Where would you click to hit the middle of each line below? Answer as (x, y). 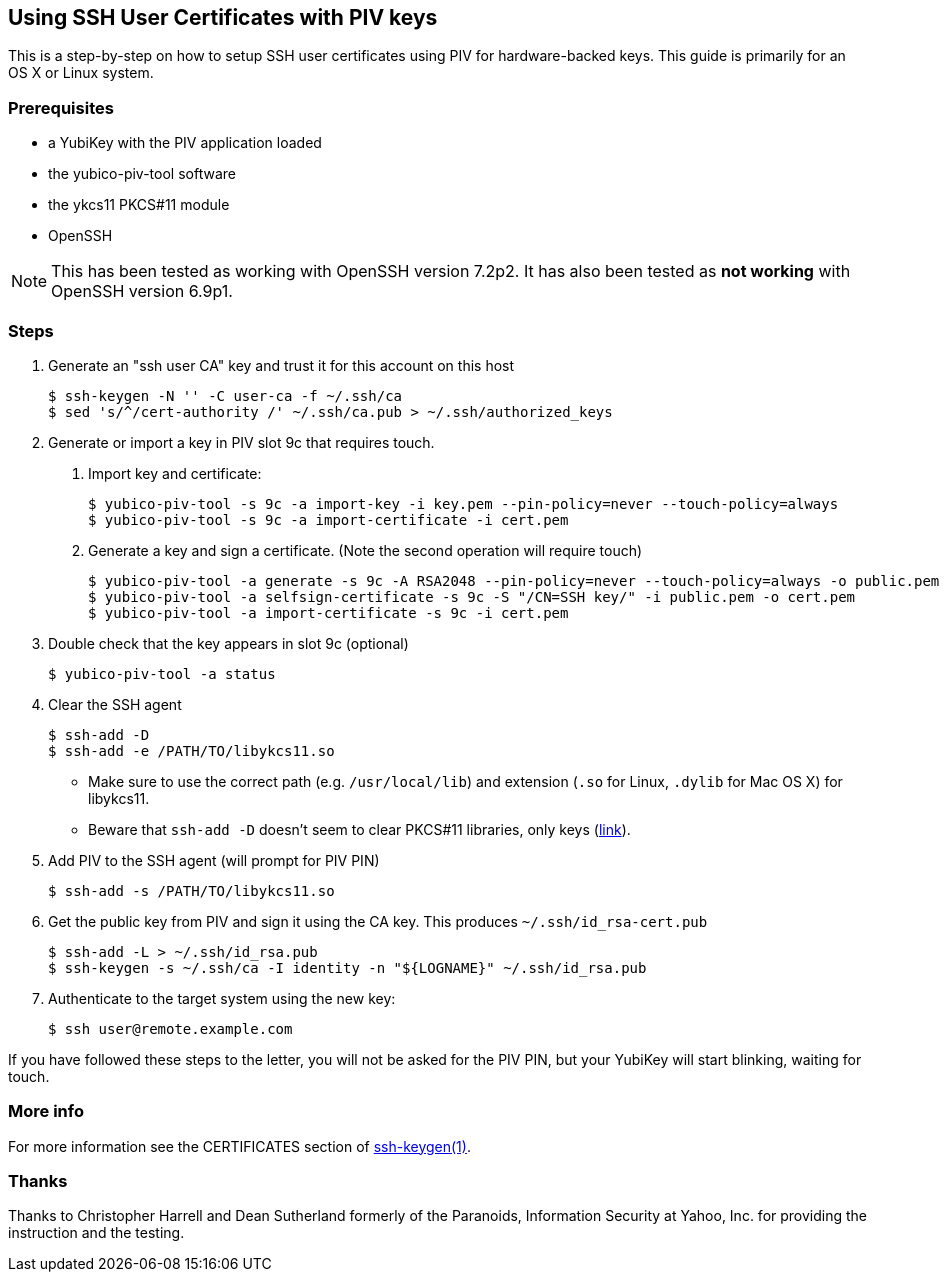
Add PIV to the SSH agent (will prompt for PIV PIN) (214, 860)
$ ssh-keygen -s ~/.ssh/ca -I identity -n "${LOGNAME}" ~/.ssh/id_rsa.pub (347, 967)
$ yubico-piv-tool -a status (162, 673)
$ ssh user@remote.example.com (170, 1028)
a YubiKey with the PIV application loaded (185, 143)
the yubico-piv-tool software (142, 174)
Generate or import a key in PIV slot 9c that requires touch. (241, 442)
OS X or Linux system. (81, 73)
